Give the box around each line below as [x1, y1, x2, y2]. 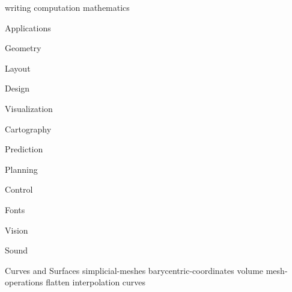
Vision [5, 223, 28, 236]
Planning [5, 163, 38, 175]
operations [5, 276, 43, 288]
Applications [5, 21, 51, 34]
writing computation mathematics [5, 1, 130, 13]
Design [5, 82, 30, 95]
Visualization [5, 102, 53, 114]
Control [5, 183, 33, 196]
